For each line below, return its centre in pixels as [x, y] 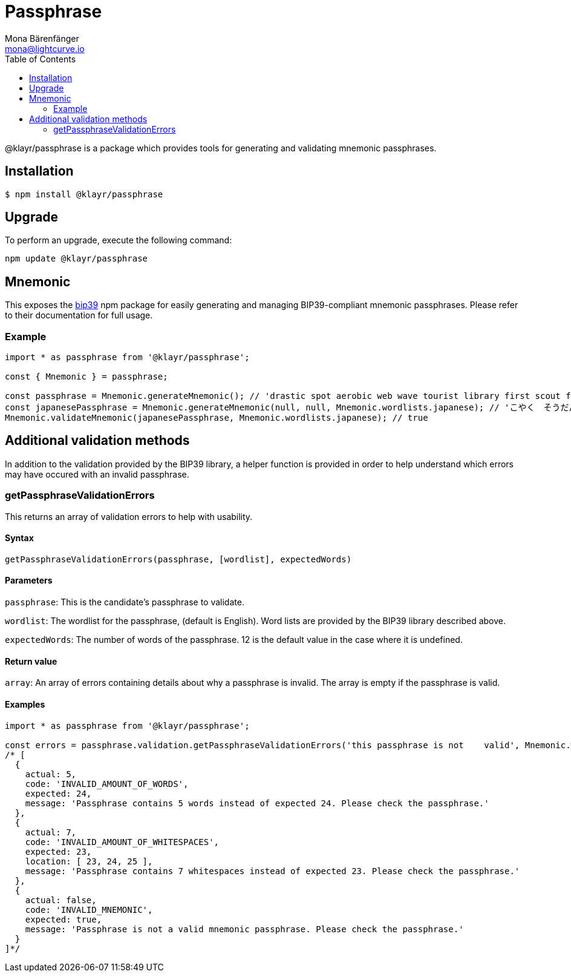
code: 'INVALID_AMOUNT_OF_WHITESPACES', [122, 842]
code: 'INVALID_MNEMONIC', [89, 910]
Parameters [29, 581]
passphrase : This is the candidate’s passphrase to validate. [125, 602]
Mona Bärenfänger [42, 38]
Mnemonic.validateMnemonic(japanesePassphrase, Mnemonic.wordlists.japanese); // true [217, 418]
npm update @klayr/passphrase [77, 259]
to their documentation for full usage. [79, 315]
